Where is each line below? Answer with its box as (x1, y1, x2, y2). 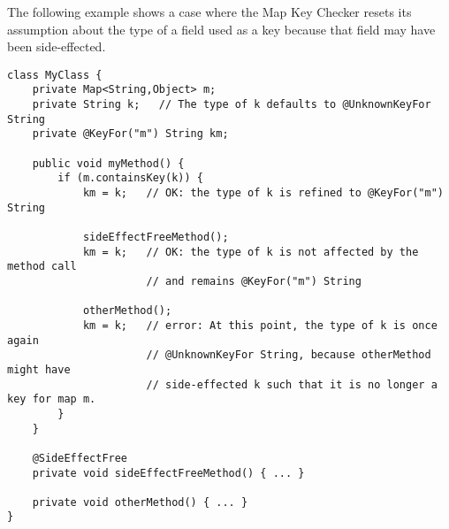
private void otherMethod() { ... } (32, 495, 248, 509)
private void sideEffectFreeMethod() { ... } (32, 466, 305, 479)
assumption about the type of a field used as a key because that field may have (7, 19, 436, 38)
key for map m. (7, 393, 96, 406)
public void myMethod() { (32, 157, 185, 170)
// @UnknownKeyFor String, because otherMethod (146, 349, 431, 362)
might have (7, 363, 71, 376)
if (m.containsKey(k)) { (57, 172, 203, 185)
